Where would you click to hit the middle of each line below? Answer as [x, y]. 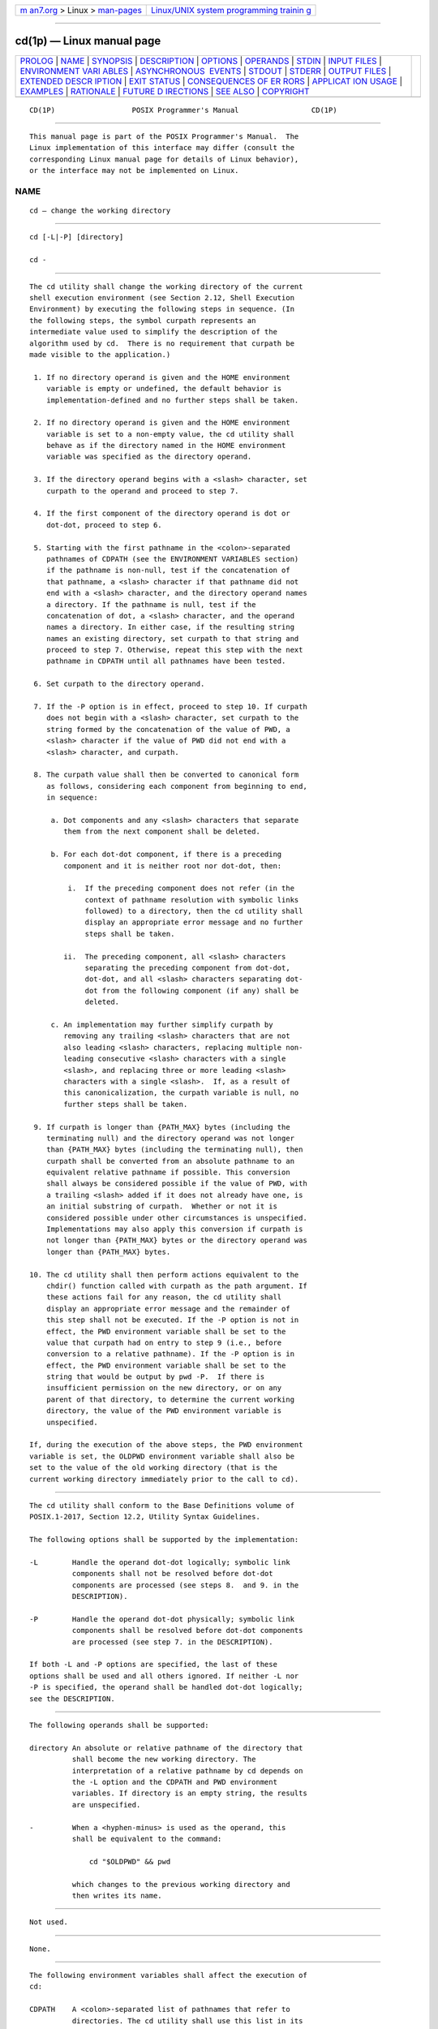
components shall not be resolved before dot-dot [172, 1574]
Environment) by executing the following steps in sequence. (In [162, 309]
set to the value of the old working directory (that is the [153, 1468]
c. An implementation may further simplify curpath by [162, 1024]
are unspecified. [106, 1805]
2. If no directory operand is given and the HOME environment [162, 423]
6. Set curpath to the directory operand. [119, 684]
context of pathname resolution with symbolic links [192, 900]
